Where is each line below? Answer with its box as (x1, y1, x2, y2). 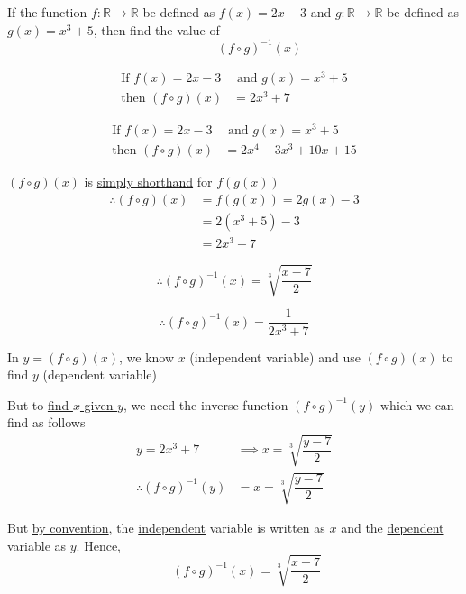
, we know (118, 347, 175, 366)
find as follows (7, 413, 86, 432)
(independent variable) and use (189, 347, 361, 366)
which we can (379, 395, 454, 414)
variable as (7, 535, 67, 554)
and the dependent (341, 518, 444, 537)
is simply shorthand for (84, 172, 213, 191)
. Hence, (76, 535, 121, 554)
